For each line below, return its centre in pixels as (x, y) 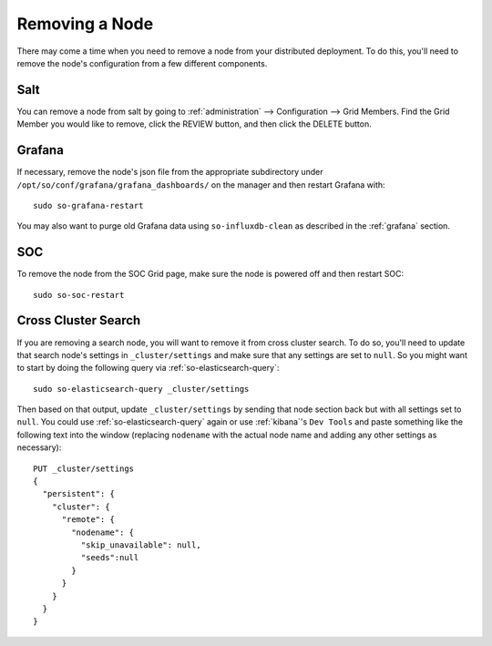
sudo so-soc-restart (79, 295)
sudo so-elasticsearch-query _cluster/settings (141, 389)
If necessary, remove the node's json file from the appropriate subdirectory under (170, 172)
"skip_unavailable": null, (141, 545)
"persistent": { (79, 494)
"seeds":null (110, 558)
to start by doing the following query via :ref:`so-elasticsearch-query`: (148, 368)
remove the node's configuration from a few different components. (142, 63)
